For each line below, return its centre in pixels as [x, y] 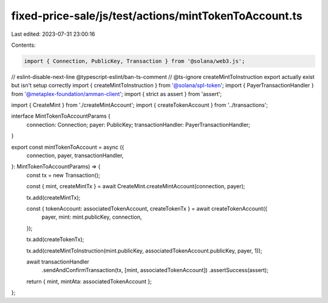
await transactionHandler [58, 262]
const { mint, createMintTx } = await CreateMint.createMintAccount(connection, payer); [136, 186]
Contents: [23, 45]
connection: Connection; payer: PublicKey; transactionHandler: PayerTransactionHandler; [138, 124]
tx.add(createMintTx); [53, 197]
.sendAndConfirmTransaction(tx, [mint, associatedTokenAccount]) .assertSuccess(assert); [155, 270]
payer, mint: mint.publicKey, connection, [92, 217]
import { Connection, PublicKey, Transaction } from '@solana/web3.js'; [135, 61]
